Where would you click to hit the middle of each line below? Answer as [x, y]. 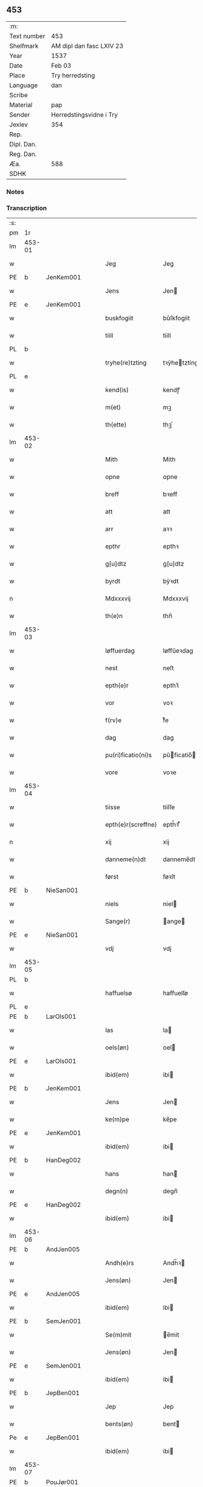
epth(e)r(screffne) [131, 825]
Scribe [19, 95]
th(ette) [116, 425]
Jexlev [19, 125]
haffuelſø [176, 993]
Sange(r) [118, 922]
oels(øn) [117, 1047]
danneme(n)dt [125, 859]
